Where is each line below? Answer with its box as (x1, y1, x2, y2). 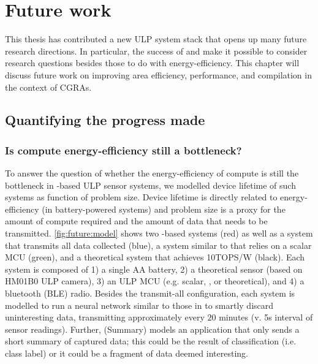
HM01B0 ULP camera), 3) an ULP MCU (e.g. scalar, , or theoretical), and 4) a (5, 275, 305, 287)
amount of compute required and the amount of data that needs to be (5, 214, 268, 227)
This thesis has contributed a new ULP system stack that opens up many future (5, 32, 307, 45)
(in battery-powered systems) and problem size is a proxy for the (42, 202, 286, 215)
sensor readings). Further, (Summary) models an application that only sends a (5, 322, 300, 335)
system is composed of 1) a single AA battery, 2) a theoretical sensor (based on (5, 262, 303, 275)
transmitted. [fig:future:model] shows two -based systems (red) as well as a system (5, 227, 313, 240)
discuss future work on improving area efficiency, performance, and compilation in (5, 68, 312, 81)
